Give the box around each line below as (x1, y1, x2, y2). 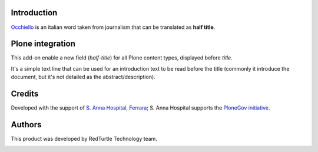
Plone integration (11, 39, 76, 49)
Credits (11, 89, 39, 99)
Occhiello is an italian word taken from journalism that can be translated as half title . (11, 24, 216, 31)
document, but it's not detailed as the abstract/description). (11, 74, 155, 81)
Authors (11, 120, 42, 130)
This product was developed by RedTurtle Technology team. (11, 136, 157, 143)
